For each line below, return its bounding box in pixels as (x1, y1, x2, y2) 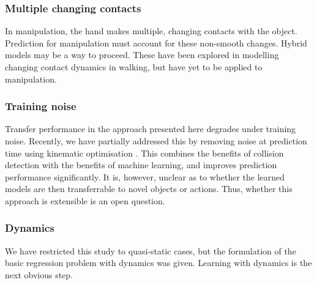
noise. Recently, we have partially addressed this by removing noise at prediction (5, 135, 307, 147)
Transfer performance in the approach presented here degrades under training (5, 122, 296, 135)
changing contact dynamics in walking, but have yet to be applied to (5, 61, 263, 73)
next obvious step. (5, 268, 73, 281)
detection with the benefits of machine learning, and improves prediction (5, 158, 277, 171)
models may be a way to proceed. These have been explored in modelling (5, 48, 279, 61)
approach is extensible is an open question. (5, 194, 165, 207)
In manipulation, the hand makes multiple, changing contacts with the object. (5, 24, 297, 37)
